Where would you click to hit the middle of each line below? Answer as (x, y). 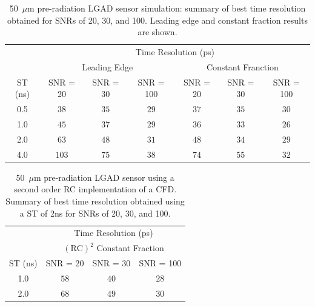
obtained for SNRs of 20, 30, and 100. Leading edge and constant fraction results (157, 20)
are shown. (157, 32)
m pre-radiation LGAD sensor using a (104, 177)
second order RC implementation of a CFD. (95, 189)
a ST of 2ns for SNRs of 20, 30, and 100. (95, 213)
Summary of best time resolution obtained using (95, 201)
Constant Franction (242, 66)
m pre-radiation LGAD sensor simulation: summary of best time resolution (167, 8)
